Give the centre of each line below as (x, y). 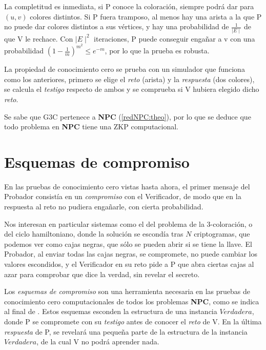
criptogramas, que (222, 234)
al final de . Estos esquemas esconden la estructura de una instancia (111, 311)
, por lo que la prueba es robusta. (157, 51)
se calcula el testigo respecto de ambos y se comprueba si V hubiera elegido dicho (132, 89)
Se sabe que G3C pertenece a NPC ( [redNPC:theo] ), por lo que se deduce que (128, 116)
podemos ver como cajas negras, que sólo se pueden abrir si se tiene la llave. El (128, 244)
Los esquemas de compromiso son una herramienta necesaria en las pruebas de (127, 291)
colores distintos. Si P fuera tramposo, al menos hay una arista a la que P (146, 16)
